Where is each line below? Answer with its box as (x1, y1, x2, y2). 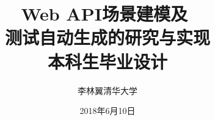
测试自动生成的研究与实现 (4, 25, 210, 50)
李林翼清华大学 (78, 84, 137, 96)
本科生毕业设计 (47, 48, 167, 73)
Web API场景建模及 (21, 1, 188, 26)
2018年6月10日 (79, 104, 136, 117)
